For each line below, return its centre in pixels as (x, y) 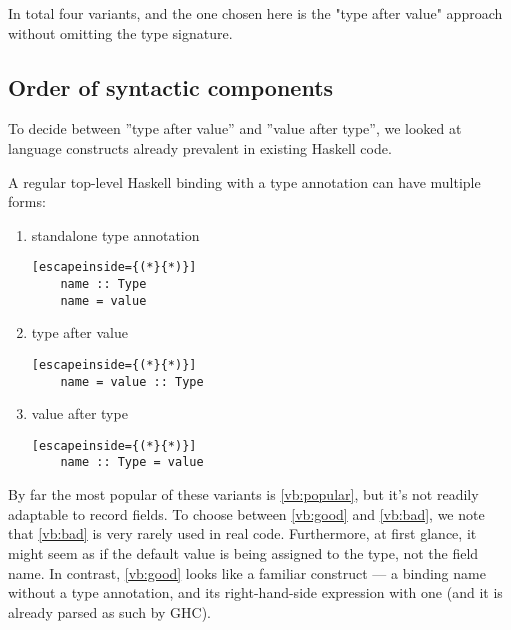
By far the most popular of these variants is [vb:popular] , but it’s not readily (243, 494)
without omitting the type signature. (120, 32)
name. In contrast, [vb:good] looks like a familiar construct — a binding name (247, 572)
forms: (27, 201)
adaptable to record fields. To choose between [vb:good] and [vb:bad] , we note (246, 513)
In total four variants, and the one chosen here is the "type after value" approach (255, 13)
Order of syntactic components (171, 86)
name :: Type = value (132, 462)
